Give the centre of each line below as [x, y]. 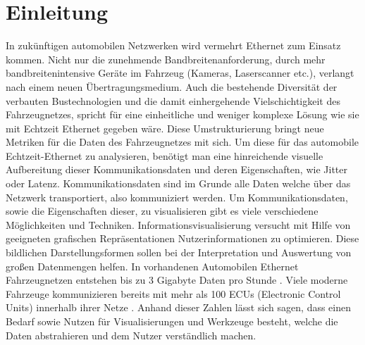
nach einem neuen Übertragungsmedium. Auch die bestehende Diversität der [172, 86]
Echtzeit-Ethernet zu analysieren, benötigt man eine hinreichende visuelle [165, 155]
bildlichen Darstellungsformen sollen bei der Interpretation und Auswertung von [179, 252]
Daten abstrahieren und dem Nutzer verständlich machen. [131, 335]
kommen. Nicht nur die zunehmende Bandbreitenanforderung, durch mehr [166, 59]
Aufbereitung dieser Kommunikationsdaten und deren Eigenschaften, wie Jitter [177, 169]
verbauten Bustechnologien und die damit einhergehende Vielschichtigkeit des [173, 100]
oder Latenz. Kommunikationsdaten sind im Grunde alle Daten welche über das [178, 183]
